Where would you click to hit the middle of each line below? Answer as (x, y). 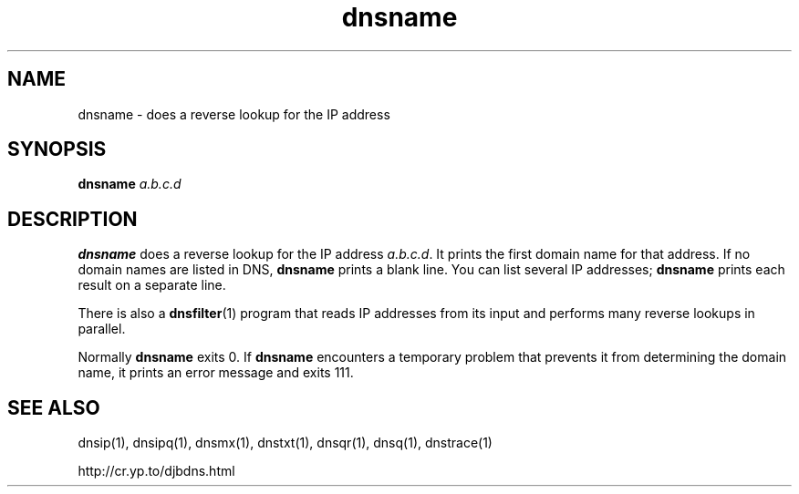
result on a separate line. (152, 285)
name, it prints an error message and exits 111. (216, 373)
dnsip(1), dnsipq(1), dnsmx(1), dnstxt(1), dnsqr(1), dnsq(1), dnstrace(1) (285, 443)
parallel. (102, 329)
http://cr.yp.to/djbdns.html (156, 471)
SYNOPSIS (57, 149)
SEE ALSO (54, 407)
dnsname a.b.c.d (130, 184)
